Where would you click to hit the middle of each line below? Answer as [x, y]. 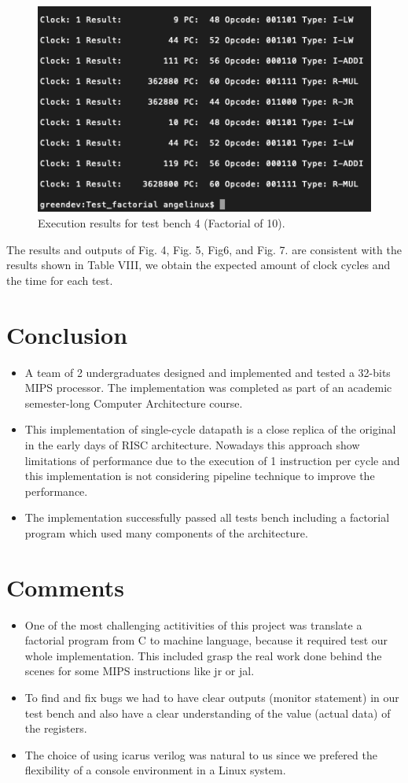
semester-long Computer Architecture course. [134, 403]
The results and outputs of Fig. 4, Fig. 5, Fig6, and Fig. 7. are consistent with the [204, 249]
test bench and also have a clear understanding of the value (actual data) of [208, 713]
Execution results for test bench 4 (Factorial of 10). [162, 223]
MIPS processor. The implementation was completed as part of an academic [208, 388]
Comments [65, 587]
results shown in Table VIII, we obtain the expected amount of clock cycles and [198, 265]
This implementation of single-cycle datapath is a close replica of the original [210, 429]
